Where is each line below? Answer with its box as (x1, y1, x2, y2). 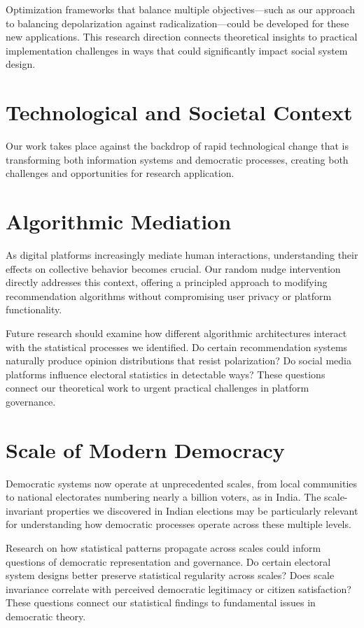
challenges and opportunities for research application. (6, 166, 234, 180)
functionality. (6, 302, 62, 317)
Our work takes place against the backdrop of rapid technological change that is (6, 138, 349, 153)
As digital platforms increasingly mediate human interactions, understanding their (6, 248, 358, 262)
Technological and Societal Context (6, 98, 353, 127)
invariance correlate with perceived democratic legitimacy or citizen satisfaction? (6, 581, 351, 596)
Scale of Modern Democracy (6, 435, 285, 464)
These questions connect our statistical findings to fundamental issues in (6, 595, 316, 610)
